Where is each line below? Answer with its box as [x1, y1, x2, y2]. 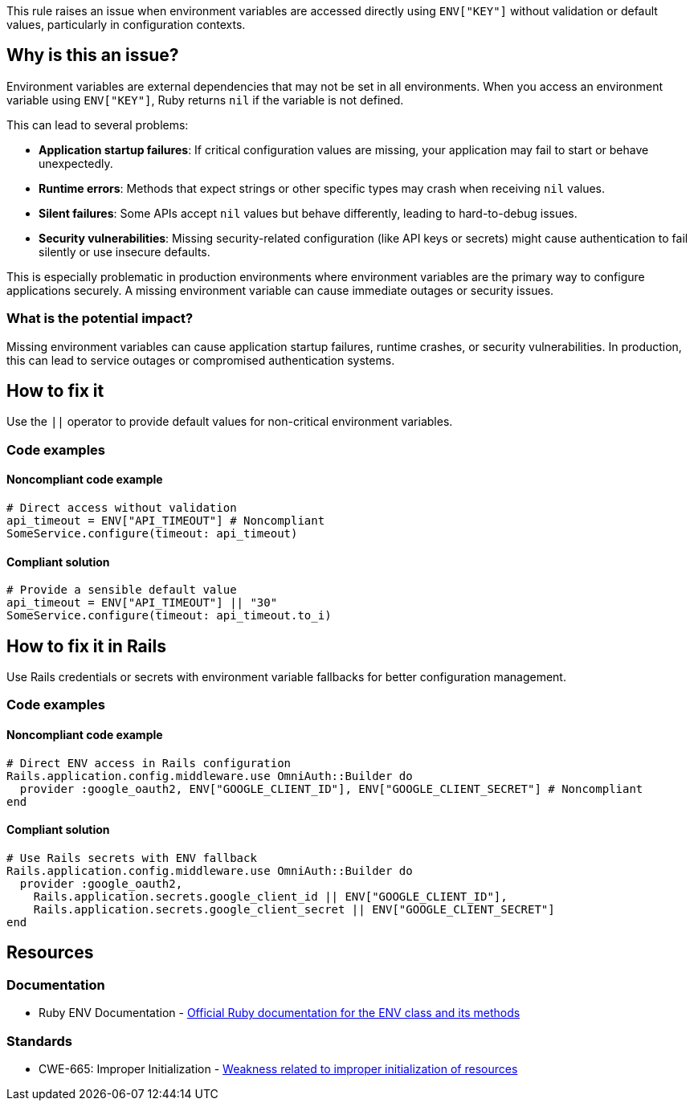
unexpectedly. [39, 156, 113, 170]
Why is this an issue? [6, 45, 179, 66]
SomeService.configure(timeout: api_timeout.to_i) [6, 609, 332, 623]
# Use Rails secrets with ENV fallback [6, 851, 257, 864]
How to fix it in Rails [6, 635, 166, 656]
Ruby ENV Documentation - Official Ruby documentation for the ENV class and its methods [39, 1006, 520, 1020]
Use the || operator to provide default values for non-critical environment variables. [6, 415, 453, 429]
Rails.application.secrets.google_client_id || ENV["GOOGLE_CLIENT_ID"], [33, 889, 508, 903]
